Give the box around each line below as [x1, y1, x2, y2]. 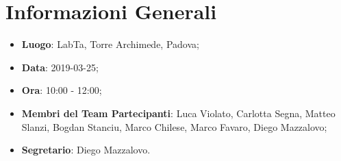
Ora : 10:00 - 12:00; [21, 83, 102, 97]
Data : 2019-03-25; [21, 60, 99, 74]
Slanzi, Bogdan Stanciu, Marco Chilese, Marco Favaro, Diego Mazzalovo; [21, 119, 327, 134]
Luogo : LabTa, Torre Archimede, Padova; [21, 37, 199, 51]
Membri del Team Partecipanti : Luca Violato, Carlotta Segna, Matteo [21, 106, 336, 120]
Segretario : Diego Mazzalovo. [21, 143, 151, 157]
